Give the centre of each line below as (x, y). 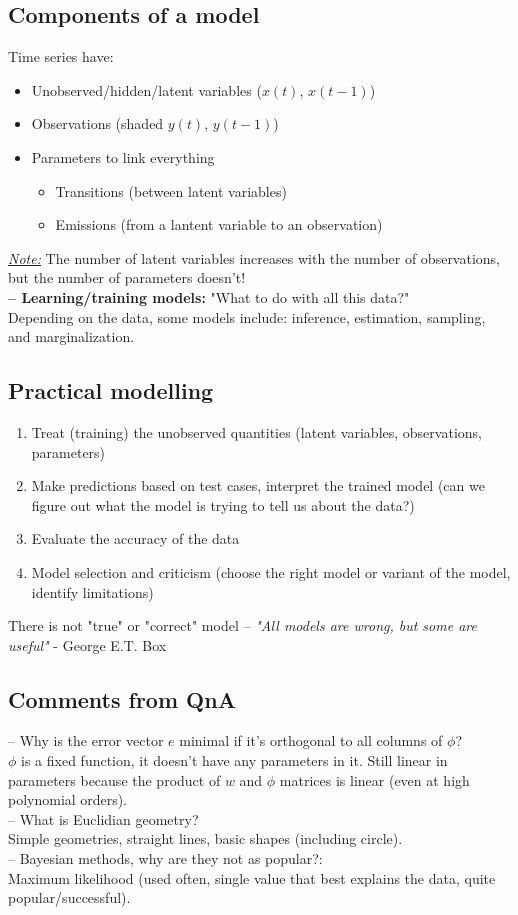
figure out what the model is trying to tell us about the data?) (223, 504)
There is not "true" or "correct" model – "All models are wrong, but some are (242, 625)
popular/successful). (69, 897)
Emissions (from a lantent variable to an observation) (219, 224)
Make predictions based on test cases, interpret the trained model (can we (258, 485)
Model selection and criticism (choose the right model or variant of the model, (271, 571)
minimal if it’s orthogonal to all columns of (311, 740)
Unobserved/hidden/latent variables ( (146, 89)
